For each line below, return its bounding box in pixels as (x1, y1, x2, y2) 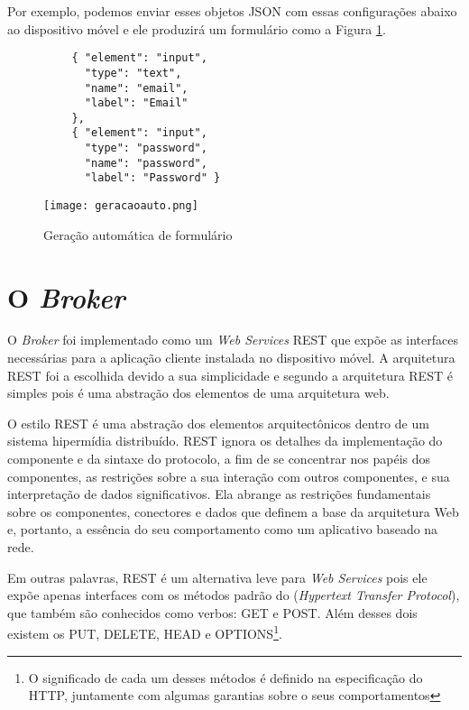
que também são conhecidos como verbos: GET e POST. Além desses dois (7, 603, 418, 622)
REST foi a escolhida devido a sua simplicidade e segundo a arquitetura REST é (7, 365, 453, 384)
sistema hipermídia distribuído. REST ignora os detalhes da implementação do (7, 431, 443, 450)
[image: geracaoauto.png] (43, 199, 198, 213)
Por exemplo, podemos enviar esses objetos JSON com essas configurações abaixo (7, 2, 457, 20)
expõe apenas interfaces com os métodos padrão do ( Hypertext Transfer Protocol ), (7, 586, 460, 604)
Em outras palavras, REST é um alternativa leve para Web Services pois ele (7, 567, 428, 586)
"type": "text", (84, 66, 182, 79)
